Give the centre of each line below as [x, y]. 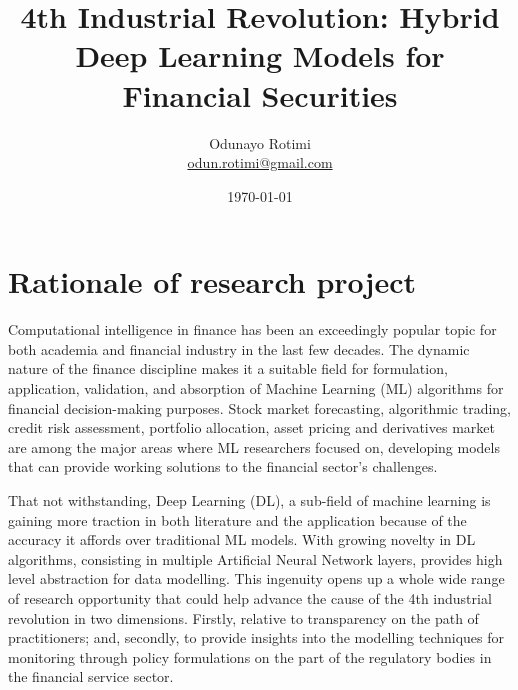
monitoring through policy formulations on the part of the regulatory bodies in [250, 656]
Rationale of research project [212, 281]
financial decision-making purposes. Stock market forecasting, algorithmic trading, [259, 407]
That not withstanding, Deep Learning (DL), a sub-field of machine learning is [249, 499]
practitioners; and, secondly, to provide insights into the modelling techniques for [256, 637]
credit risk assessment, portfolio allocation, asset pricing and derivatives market [251, 427]
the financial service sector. [91, 676]
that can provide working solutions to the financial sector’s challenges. [223, 466]
